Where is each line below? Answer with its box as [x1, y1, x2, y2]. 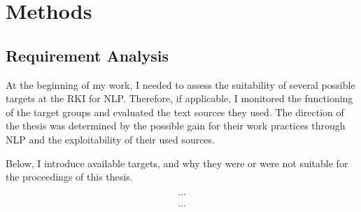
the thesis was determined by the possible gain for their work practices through [6, 118, 346, 133]
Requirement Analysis [6, 44, 169, 66]
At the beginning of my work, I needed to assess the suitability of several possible [6, 77, 355, 92]
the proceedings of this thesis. [6, 169, 133, 184]
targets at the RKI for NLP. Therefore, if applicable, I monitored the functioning [6, 91, 353, 106]
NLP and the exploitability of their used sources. [6, 132, 215, 146]
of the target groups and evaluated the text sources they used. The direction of [6, 104, 344, 119]
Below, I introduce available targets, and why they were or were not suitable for [6, 155, 348, 170]
